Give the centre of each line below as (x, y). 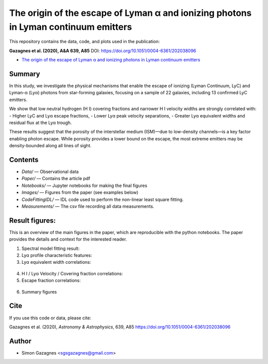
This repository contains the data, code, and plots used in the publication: (84, 42)
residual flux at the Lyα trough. (40, 122)
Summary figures (39, 292)
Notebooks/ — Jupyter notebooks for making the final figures (84, 185)
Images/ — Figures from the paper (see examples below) (80, 192)
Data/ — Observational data (50, 172)
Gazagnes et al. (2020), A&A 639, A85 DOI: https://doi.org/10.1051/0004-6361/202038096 (103, 51)
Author (20, 341)
